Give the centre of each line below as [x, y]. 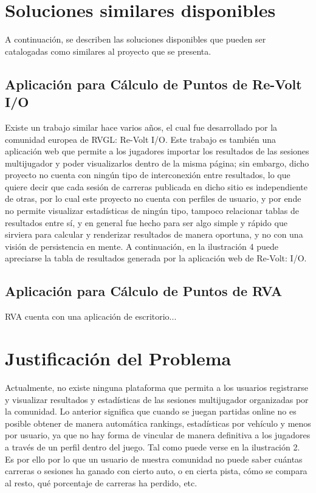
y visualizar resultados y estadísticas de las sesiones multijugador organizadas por [157, 399]
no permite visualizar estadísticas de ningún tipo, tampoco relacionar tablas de [152, 211]
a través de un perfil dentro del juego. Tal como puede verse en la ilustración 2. [153, 446]
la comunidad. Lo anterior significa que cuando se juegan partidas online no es [151, 411]
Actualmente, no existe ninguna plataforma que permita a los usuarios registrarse [156, 387]
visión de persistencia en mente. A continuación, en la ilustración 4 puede [142, 246]
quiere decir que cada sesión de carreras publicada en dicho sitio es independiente [156, 186]
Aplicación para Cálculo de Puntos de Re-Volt [153, 84]
